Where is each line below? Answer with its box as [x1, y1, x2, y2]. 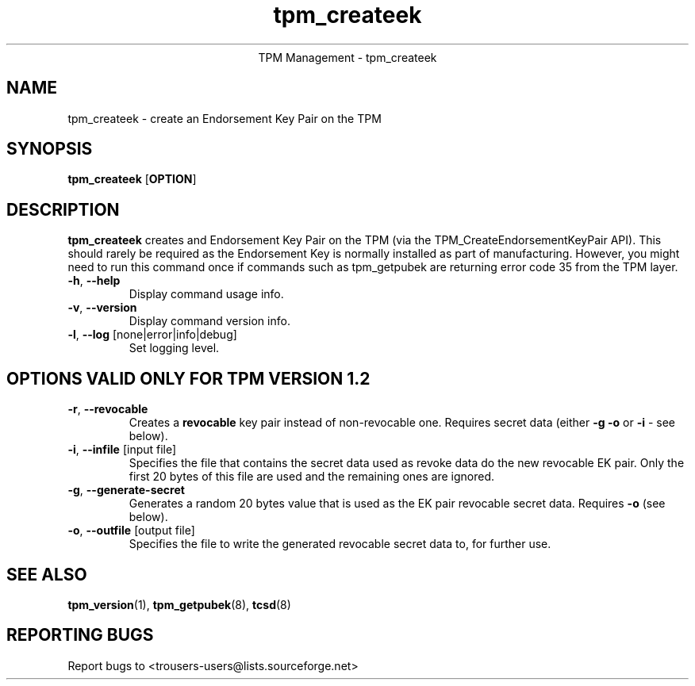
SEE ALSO [6, 564, 87, 584]
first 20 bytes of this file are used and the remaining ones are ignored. [129, 469, 495, 484]
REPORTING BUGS [6, 625, 154, 646]
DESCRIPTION [6, 199, 120, 220]
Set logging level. [129, 341, 220, 355]
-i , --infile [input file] [67, 443, 177, 457]
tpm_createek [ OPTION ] [67, 172, 197, 186]
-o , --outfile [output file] [67, 523, 195, 538]
